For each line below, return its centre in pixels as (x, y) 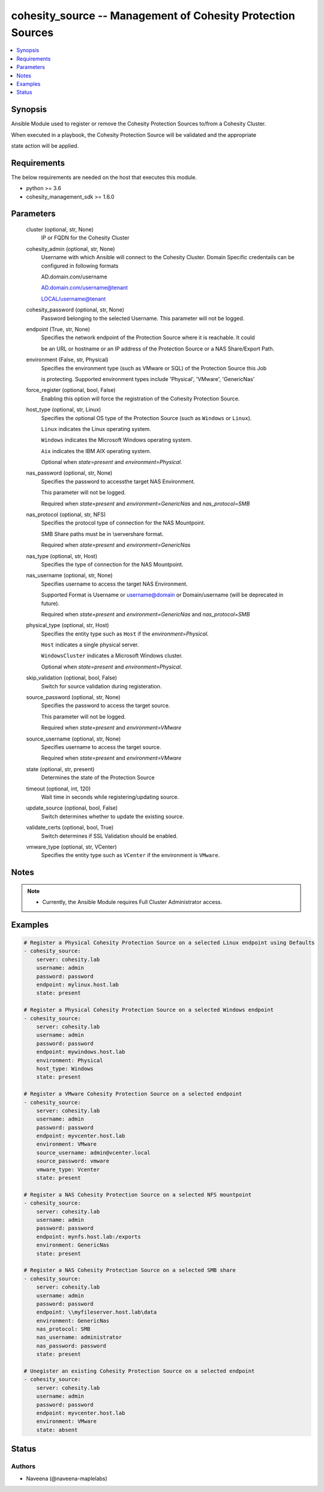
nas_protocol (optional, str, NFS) (66, 515)
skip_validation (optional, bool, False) (71, 678)
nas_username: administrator (79, 1337)
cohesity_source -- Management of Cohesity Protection (153, 16)
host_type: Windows (65, 1069)
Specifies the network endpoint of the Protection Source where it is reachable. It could (148, 338)
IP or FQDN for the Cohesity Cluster (85, 238)
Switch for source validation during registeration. (101, 686)
